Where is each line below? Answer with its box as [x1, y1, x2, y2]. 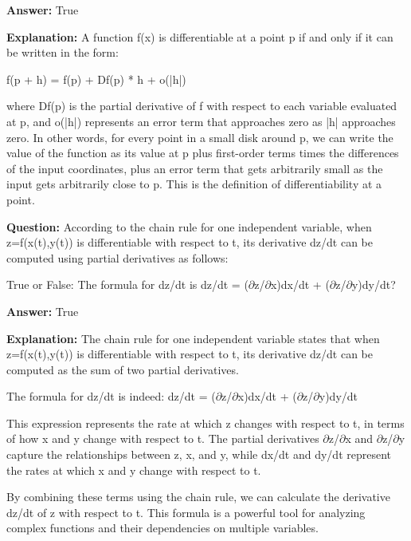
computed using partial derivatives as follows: [6, 249, 229, 266]
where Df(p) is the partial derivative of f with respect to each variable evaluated [6, 97, 397, 114]
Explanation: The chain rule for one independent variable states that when [6, 330, 380, 346]
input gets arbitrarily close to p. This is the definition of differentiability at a [6, 176, 382, 192]
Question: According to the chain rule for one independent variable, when [6, 218, 372, 235]
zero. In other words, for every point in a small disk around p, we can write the [6, 128, 393, 145]
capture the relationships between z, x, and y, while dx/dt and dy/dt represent [6, 446, 392, 463]
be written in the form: [6, 44, 119, 61]
